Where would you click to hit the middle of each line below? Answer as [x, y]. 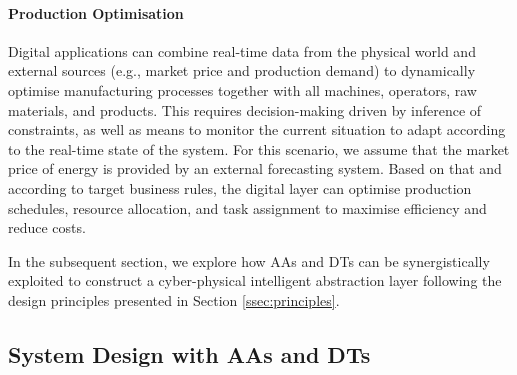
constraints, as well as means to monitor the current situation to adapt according [257, 129]
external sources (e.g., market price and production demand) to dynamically [242, 70]
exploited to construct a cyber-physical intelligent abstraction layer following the [255, 280]
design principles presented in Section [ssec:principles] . [174, 299]
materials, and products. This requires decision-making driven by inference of [245, 109]
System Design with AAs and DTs [189, 353]
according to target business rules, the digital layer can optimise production [240, 187]
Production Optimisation [96, 12]
